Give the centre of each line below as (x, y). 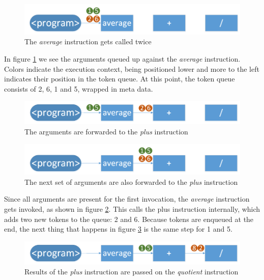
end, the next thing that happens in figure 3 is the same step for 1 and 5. (118, 229)
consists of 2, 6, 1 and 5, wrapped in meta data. (79, 88)
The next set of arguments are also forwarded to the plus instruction (131, 181)
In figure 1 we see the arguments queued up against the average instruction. (122, 58)
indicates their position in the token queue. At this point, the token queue (120, 79)
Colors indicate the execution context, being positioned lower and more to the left (132, 68)
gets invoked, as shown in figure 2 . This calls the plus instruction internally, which (132, 208)
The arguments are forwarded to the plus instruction (106, 131)
